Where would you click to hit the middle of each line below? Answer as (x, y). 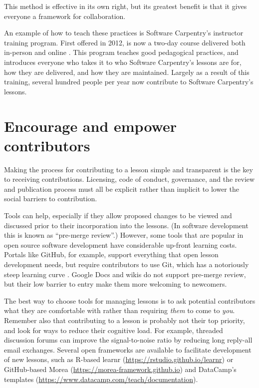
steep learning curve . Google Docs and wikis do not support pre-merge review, (125, 274)
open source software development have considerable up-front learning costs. (121, 244)
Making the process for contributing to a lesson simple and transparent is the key (129, 169)
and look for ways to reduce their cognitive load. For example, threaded (114, 330)
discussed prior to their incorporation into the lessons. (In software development (126, 225)
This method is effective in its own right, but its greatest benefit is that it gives (126, 6)
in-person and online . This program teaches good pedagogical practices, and (121, 52)
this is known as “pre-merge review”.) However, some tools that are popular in (124, 235)
